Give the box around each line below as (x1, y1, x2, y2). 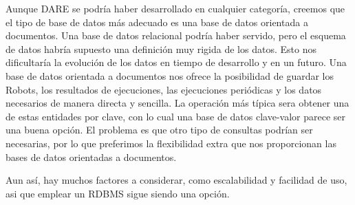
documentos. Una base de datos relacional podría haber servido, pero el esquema (6, 28, 346, 43)
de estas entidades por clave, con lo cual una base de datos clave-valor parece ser (6, 109, 346, 123)
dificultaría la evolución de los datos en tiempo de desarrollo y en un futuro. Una (6, 55, 347, 69)
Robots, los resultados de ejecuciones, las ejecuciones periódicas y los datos (6, 82, 322, 96)
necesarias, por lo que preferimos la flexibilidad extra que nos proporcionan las (6, 136, 336, 150)
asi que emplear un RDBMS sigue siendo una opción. (6, 186, 230, 200)
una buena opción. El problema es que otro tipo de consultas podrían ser (6, 122, 313, 137)
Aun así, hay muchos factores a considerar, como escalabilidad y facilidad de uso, (6, 173, 347, 187)
